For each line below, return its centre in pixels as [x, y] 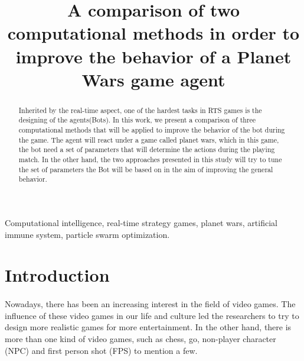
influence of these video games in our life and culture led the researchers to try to [152, 315]
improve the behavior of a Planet [153, 56]
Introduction [57, 275]
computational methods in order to [153, 33]
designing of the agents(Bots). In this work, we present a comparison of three [137, 120]
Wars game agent [153, 79]
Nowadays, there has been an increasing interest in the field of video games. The [150, 304]
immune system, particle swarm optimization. [87, 234]
